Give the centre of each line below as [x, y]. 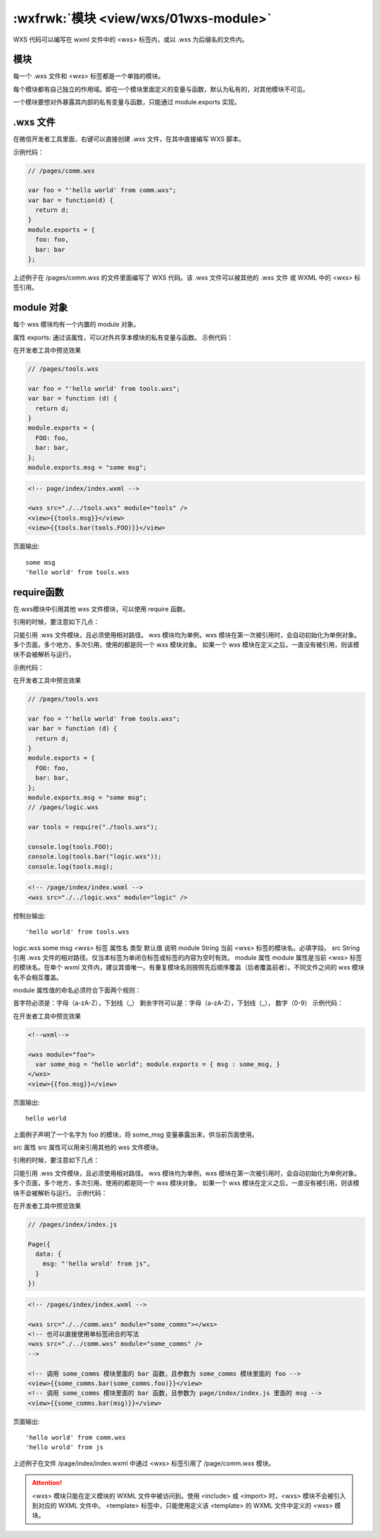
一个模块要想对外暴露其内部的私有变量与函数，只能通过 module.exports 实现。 [127, 102]
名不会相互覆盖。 [38, 977]
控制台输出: [30, 915]
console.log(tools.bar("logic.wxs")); [95, 857]
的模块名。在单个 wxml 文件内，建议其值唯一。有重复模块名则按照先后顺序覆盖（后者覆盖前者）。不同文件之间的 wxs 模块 [189, 968]
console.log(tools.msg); [71, 867]
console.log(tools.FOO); [71, 846]
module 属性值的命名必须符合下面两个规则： [77, 990]
